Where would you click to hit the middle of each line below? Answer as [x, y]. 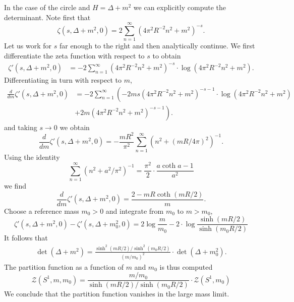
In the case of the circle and [47, 7]
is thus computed [186, 266]
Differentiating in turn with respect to [63, 80]
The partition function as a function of [64, 266]
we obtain [75, 127]
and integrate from [135, 210]
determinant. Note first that [47, 17]
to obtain [167, 55]
